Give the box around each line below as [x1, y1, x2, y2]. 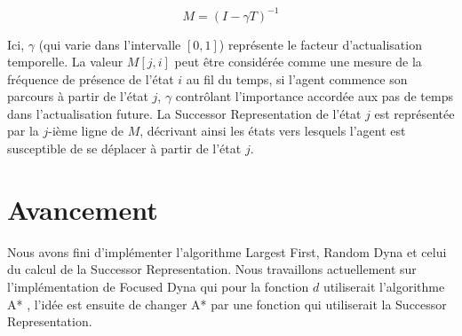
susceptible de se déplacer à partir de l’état [7, 139, 242, 158]
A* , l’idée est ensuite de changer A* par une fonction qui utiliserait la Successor [7, 294, 447, 313]
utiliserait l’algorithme [323, 277, 445, 295]
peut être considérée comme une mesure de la [174, 52, 422, 71]
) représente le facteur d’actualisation [219, 35, 422, 53]
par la [7, 121, 39, 140]
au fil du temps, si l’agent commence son [186, 69, 408, 88]
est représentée [374, 104, 455, 122]
